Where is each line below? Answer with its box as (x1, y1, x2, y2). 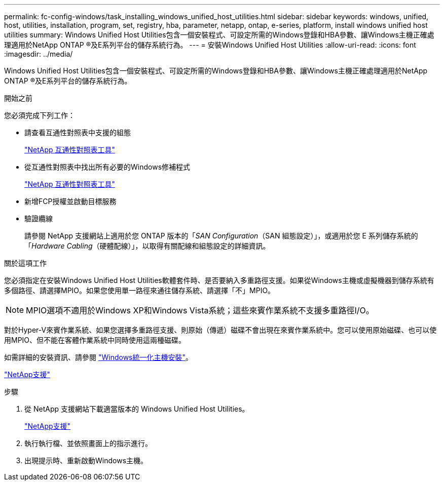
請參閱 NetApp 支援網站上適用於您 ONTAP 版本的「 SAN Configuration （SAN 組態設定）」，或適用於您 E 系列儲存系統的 (24, 231, 418, 240)
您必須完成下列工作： (4, 111, 75, 119)
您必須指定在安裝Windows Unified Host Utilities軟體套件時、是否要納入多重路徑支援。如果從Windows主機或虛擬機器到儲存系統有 (4, 276, 434, 285)
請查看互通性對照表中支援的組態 (24, 128, 131, 137)
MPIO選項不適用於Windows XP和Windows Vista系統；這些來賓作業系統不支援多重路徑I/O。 (26, 305, 374, 315)
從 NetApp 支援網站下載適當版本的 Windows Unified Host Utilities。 (24, 405, 249, 413)
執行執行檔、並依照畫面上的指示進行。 (24, 439, 152, 448)
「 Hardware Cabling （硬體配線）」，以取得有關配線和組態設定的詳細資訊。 (24, 241, 270, 250)
